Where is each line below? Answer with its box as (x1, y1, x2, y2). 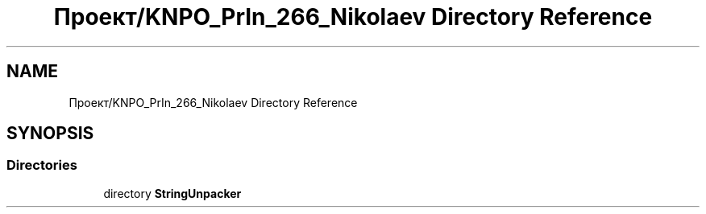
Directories (6, 157, 77, 174)
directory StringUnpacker (103, 186, 242, 200)
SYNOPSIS (6, 123, 94, 144)
